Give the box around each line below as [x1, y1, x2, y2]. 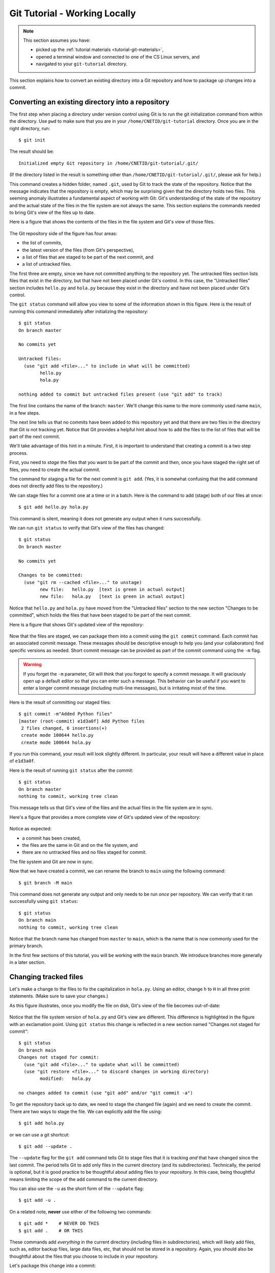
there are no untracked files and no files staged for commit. [22, 849, 147, 855]
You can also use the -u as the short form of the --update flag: [9, 1185, 144, 1192]
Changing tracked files [9, 973, 84, 981]
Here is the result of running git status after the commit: [9, 767, 133, 773]
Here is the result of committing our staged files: [9, 699, 112, 705]
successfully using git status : [9, 898, 78, 904]
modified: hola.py [40, 1076, 91, 1082]
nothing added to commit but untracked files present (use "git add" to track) [18, 392, 223, 397]
